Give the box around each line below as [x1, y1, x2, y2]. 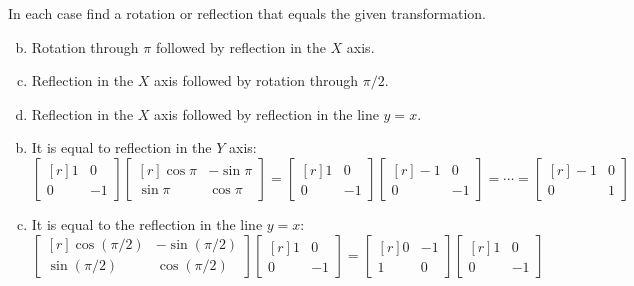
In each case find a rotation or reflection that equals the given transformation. [8, 3, 486, 23]
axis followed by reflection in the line [154, 103, 379, 124]
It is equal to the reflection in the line [31, 213, 263, 234]
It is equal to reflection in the [31, 137, 212, 158]
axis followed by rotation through [154, 70, 358, 91]
